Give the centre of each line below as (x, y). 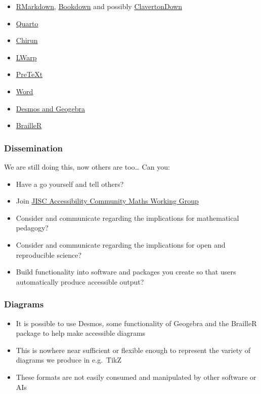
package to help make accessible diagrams (81, 333)
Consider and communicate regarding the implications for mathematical (127, 218)
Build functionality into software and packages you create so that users (126, 272)
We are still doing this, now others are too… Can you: (87, 166)
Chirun (27, 40)
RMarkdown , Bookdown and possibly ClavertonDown (99, 6)
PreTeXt (29, 74)
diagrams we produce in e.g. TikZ (69, 360)
